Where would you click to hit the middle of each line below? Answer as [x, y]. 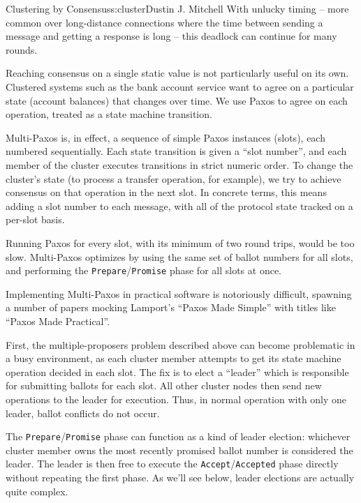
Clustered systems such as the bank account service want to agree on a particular [180, 86]
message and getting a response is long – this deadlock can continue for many [171, 36]
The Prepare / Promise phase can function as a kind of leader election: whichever [178, 436]
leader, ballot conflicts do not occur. [83, 413]
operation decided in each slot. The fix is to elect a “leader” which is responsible [177, 371]
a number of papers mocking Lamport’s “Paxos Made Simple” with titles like [171, 307]
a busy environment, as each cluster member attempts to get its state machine [174, 358]
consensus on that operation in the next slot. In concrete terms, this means [166, 192]
